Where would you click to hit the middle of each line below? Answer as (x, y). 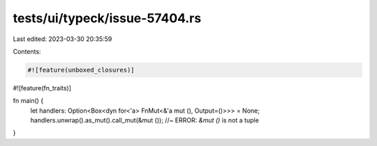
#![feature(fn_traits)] (42, 88)
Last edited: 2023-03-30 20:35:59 (62, 39)
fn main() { (28, 101)
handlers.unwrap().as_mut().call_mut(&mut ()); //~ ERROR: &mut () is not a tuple (145, 120)
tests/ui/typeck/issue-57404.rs (107, 18)
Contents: (27, 51)
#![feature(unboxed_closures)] (81, 70)
